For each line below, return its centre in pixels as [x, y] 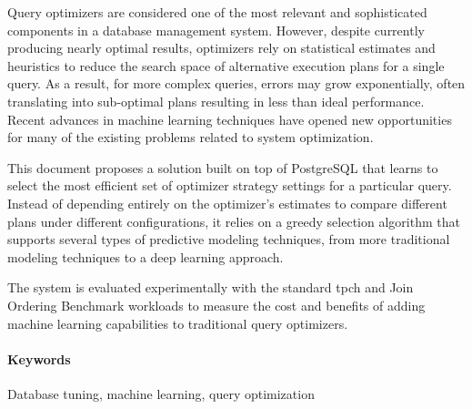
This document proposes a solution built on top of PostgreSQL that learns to [223, 167]
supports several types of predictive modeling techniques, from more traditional [229, 239]
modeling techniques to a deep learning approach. [146, 256]
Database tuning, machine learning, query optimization [161, 393]
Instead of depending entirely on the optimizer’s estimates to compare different [227, 203]
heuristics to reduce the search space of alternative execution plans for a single [226, 65]
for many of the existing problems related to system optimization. [191, 137]
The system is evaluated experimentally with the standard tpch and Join [211, 287]
